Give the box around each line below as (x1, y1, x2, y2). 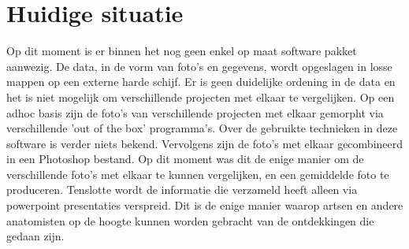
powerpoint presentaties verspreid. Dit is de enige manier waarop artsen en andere (6, 197, 403, 214)
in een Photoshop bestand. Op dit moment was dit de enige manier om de (6, 151, 364, 167)
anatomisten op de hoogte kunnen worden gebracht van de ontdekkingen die (6, 212, 374, 229)
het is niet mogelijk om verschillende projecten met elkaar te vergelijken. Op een (6, 88, 395, 105)
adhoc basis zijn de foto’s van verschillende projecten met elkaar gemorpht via (6, 104, 384, 121)
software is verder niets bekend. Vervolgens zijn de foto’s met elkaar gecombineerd (6, 135, 403, 151)
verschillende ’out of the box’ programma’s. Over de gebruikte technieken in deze (6, 120, 398, 136)
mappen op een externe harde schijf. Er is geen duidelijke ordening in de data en (6, 73, 396, 90)
